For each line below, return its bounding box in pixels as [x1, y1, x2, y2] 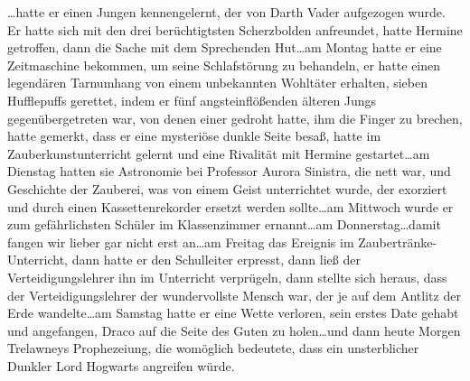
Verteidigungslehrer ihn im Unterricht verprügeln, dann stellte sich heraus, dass [7, 267, 447, 286]
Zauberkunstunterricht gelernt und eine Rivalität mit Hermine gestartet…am [7, 144, 430, 163]
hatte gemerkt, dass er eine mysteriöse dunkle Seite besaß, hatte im [7, 126, 381, 145]
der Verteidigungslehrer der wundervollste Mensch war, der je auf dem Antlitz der [7, 285, 461, 304]
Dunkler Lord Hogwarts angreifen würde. [7, 356, 235, 375]
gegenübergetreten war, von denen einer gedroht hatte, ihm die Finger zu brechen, [7, 108, 463, 127]
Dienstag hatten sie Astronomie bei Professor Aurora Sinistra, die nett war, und [7, 162, 451, 181]
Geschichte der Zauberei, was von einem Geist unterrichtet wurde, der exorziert [7, 179, 447, 198]
